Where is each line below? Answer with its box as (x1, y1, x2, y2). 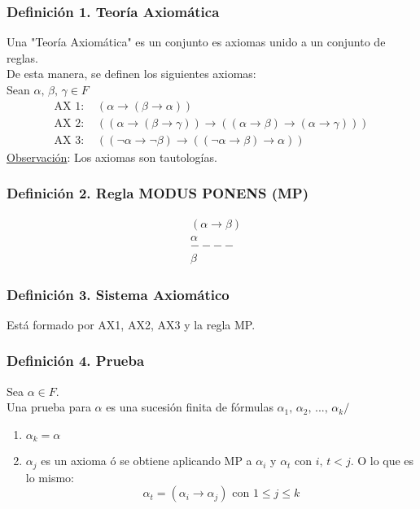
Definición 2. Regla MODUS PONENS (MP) (7, 183, 309, 203)
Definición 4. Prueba (7, 350, 145, 371)
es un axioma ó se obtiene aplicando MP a (41, 452, 252, 469)
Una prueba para (7, 398, 91, 415)
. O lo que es (350, 452, 414, 469)
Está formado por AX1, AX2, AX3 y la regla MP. (7, 315, 256, 333)
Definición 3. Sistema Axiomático (7, 284, 230, 304)
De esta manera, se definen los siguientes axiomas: (7, 65, 256, 82)
